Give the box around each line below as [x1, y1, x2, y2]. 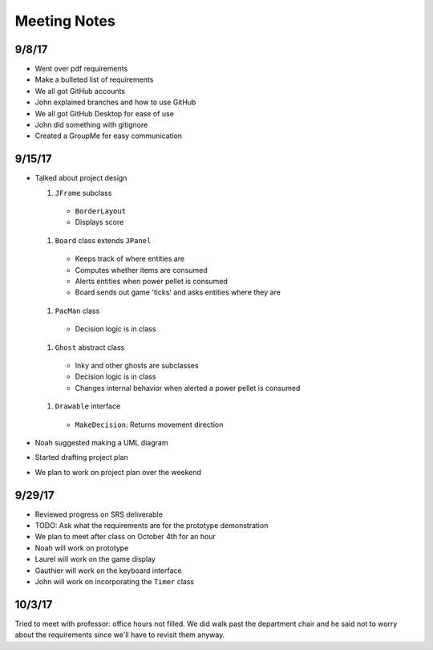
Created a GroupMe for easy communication [34, 131, 183, 140]
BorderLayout [75, 207, 127, 216]
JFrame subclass [55, 188, 112, 197]
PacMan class [55, 306, 100, 315]
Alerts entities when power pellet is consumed [75, 277, 228, 286]
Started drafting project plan [34, 453, 128, 462]
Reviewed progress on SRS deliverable [34, 510, 164, 519]
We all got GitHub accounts [34, 86, 126, 95]
